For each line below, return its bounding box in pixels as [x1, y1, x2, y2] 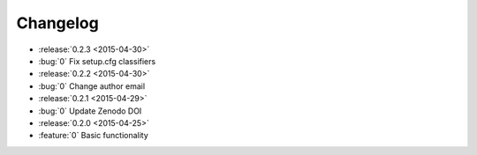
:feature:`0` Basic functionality [38, 130, 149, 141]
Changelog [16, 13, 99, 33]
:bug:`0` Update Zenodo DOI [38, 106, 142, 116]
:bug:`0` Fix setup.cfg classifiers [38, 55, 156, 66]
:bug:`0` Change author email [38, 80, 146, 92]
